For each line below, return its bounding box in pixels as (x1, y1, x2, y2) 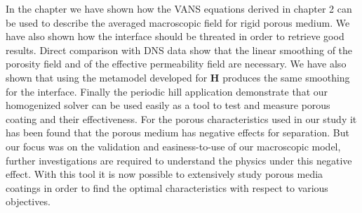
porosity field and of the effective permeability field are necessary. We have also (6, 56, 347, 71)
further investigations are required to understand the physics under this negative (6, 153, 352, 167)
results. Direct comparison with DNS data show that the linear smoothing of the (6, 42, 353, 57)
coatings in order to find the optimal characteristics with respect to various (6, 180, 328, 195)
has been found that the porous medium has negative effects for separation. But (6, 125, 349, 140)
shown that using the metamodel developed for (6, 70, 208, 84)
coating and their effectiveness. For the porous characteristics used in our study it (6, 111, 357, 126)
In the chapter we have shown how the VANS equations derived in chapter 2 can (6, 1, 352, 15)
